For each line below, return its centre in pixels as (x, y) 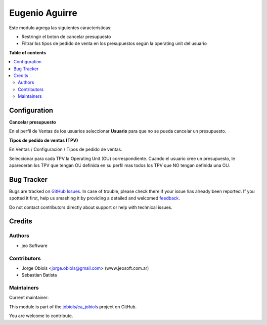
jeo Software (35, 245)
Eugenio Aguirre (43, 13)
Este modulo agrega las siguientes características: (60, 28)
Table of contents (28, 52)
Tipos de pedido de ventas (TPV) (44, 140)
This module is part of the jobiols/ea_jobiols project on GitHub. (73, 307)
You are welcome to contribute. (41, 316)
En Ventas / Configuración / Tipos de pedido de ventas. (66, 149)
